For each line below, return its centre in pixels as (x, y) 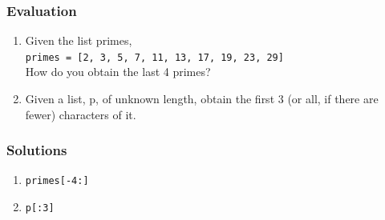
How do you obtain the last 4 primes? (118, 72)
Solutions (37, 150)
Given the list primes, (79, 40)
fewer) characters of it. (81, 114)
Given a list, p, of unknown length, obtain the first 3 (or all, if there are (202, 99)
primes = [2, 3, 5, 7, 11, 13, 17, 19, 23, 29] (154, 57)
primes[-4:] (57, 181)
